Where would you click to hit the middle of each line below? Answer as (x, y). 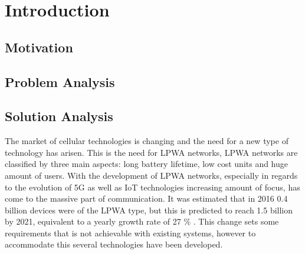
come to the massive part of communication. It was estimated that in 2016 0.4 (146, 198)
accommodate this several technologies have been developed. (114, 244)
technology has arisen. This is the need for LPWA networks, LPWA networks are (151, 152)
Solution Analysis (59, 116)
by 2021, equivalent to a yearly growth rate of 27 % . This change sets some (142, 221)
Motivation (39, 47)
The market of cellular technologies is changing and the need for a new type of (147, 141)
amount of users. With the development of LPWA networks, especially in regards (151, 175)
